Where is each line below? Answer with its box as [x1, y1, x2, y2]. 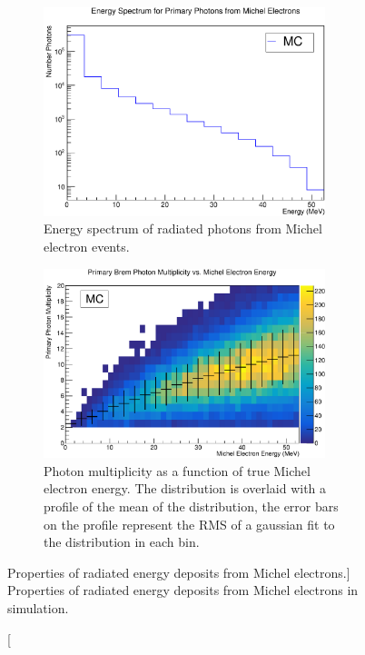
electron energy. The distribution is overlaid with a [44, 479, 327, 498]
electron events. [44, 236, 130, 255]
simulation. [7, 598, 69, 617]
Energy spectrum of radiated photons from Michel [44, 219, 322, 238]
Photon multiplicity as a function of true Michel [44, 461, 311, 480]
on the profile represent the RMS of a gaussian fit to [44, 514, 335, 533]
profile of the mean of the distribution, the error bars [44, 496, 339, 515]
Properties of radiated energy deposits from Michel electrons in [7, 581, 359, 600]
